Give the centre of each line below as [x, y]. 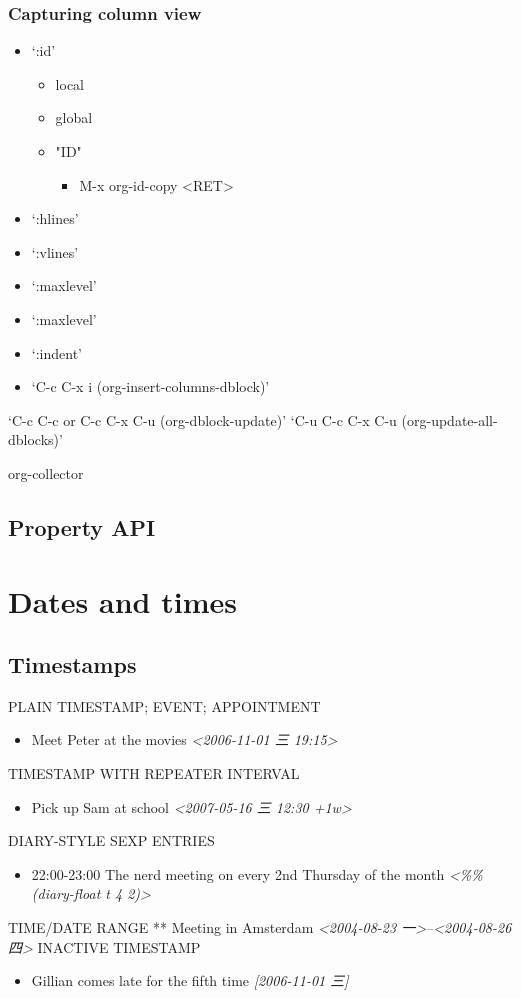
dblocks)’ [35, 439]
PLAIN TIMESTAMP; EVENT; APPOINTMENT [164, 705]
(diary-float [66, 893]
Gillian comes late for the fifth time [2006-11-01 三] [190, 980]
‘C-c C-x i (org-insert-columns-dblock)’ [150, 386]
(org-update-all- [449, 419]
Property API [82, 526]
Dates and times [122, 600]
